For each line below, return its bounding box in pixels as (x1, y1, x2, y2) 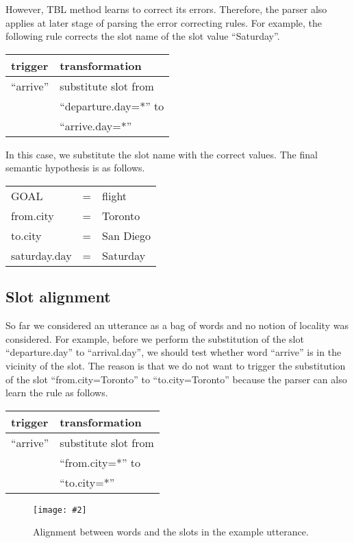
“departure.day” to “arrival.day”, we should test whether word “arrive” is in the (5, 345, 342, 359)
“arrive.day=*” (60, 117, 132, 134)
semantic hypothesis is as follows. (5, 160, 145, 175)
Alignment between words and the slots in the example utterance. (33, 524, 309, 539)
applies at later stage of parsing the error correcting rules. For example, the (5, 15, 323, 29)
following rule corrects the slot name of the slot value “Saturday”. (5, 29, 280, 43)
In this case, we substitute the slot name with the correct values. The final (5, 147, 318, 161)
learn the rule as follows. (5, 385, 108, 400)
